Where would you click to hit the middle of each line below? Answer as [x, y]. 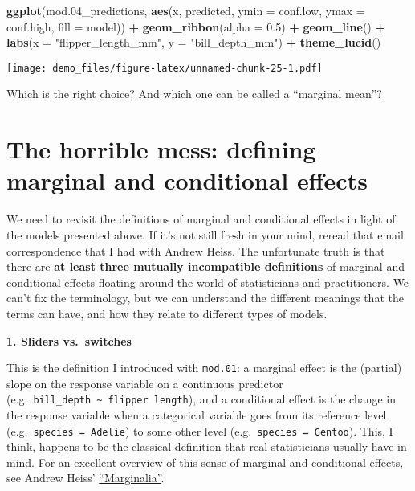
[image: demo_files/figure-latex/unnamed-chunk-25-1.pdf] [165, 68]
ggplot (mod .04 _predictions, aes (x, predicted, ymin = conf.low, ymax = [186, 10]
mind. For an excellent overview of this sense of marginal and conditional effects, [205, 462]
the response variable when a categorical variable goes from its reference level [197, 415]
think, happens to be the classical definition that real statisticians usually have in [207, 446]
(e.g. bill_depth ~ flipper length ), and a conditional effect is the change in [201, 399]
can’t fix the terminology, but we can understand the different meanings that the [205, 298]
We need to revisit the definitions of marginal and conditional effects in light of [201, 219]
